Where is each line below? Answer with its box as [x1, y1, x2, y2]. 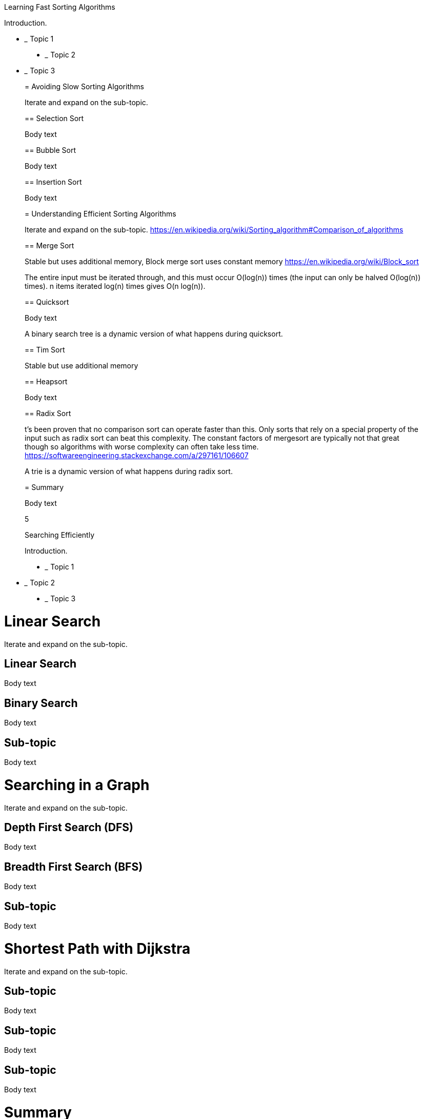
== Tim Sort [25, 345, 65, 354]
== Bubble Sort [25, 146, 76, 154]
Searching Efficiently [25, 531, 94, 539]
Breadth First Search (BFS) [4, 860, 143, 873]
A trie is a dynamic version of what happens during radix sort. [25, 467, 233, 476]
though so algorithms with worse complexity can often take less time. [25, 442, 259, 451]
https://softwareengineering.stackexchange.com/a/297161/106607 [25, 451, 249, 460]
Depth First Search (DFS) [4, 820, 133, 834]
